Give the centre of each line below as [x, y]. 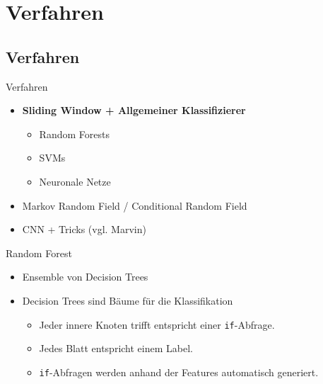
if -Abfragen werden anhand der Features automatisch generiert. [179, 372]
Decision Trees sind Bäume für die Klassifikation [128, 300]
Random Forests [74, 134]
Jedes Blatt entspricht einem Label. [116, 348]
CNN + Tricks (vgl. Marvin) [84, 229]
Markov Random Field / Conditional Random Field [135, 205]
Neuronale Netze [75, 181]
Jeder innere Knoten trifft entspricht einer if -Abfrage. [157, 324]
